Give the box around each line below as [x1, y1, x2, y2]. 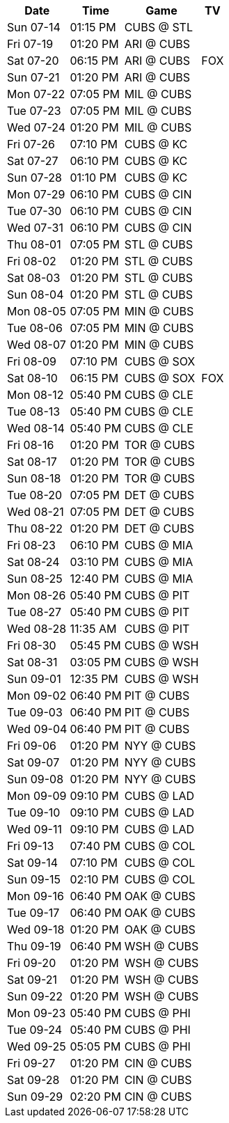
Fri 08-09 [7, 354, 56, 368]
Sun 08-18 [7, 471, 61, 485]
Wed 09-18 [7, 922, 65, 936]
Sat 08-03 [7, 271, 61, 285]
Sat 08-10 [7, 371, 58, 385]
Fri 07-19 [7, 37, 54, 51]
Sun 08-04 [7, 288, 64, 301]
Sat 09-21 [7, 973, 58, 987]
